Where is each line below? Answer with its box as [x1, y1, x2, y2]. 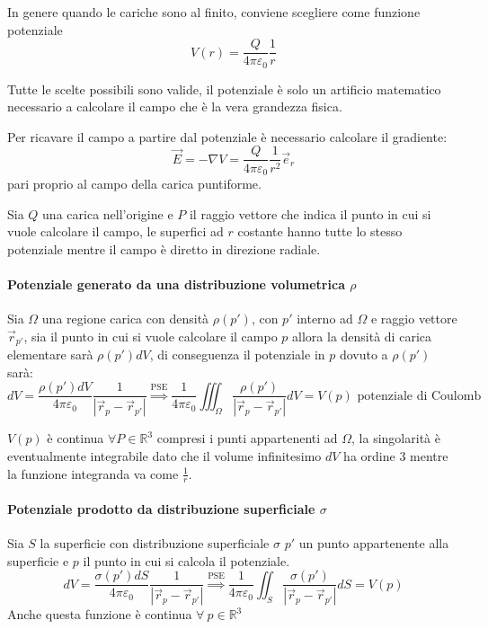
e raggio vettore [370, 309, 457, 328]
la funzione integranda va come [7, 464, 179, 483]
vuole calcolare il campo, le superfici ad [7, 222, 224, 241]
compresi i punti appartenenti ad [156, 429, 338, 447]
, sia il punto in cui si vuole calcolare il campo [23, 326, 278, 345]
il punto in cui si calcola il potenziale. [83, 551, 290, 570]
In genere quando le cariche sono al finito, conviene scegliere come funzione [7, 3, 421, 21]
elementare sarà [7, 345, 93, 364]
